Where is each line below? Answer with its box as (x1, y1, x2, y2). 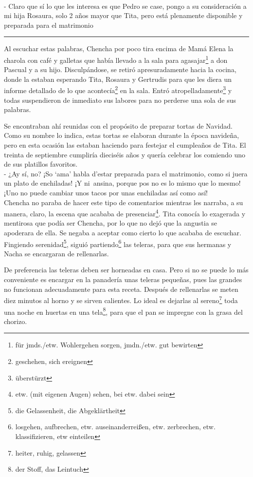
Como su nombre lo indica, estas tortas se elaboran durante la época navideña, (4, 130, 239, 140)
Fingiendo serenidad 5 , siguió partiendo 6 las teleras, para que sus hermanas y (4, 237, 232, 249)
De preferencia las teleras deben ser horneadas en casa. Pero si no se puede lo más (4, 265, 249, 275)
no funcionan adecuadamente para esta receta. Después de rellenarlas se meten (4, 284, 238, 294)
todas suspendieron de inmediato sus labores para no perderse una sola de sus (4, 95, 236, 105)
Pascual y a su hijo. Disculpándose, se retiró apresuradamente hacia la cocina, (4, 64, 236, 75)
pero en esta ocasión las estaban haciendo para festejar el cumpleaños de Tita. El (4, 140, 246, 150)
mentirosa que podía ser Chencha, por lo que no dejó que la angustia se (4, 218, 217, 228)
